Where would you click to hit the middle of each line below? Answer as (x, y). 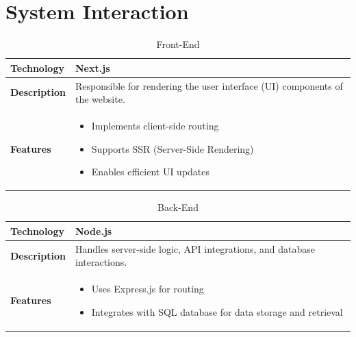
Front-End (178, 44)
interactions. (101, 262)
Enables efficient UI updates (151, 172)
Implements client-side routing (155, 125)
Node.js (94, 230)
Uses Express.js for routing (148, 289)
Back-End (178, 207)
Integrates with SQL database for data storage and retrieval (217, 311)
